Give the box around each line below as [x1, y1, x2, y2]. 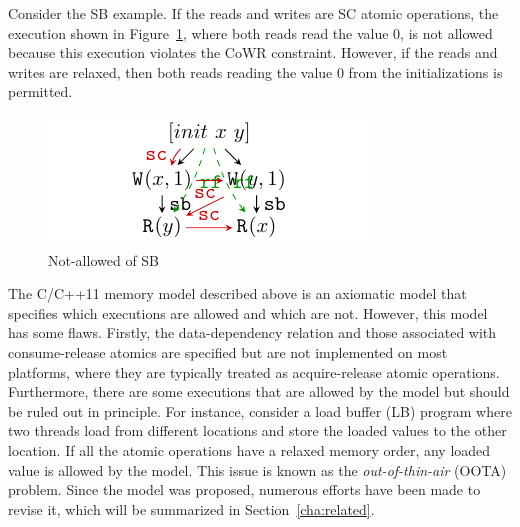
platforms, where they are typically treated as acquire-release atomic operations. [8, 361, 500, 382]
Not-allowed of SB [48, 249, 160, 270]
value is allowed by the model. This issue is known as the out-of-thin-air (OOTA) [8, 459, 507, 480]
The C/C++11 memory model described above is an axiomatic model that [8, 283, 467, 304]
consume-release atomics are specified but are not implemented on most [8, 341, 448, 362]
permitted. [8, 81, 73, 102]
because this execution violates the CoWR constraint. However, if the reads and [8, 42, 498, 63]
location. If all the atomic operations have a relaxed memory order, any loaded [8, 439, 491, 460]
